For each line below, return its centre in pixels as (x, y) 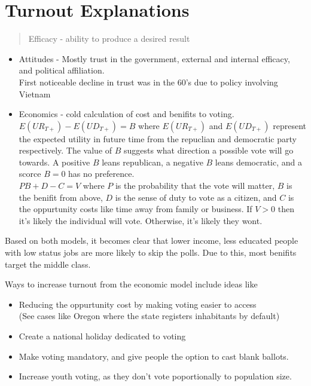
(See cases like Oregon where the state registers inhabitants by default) (149, 316)
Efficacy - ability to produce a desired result (109, 39)
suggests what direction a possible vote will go (209, 150)
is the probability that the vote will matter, (195, 186)
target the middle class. (48, 264)
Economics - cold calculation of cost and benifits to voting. (126, 114)
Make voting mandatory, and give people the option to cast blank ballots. (154, 356)
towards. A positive (54, 162)
